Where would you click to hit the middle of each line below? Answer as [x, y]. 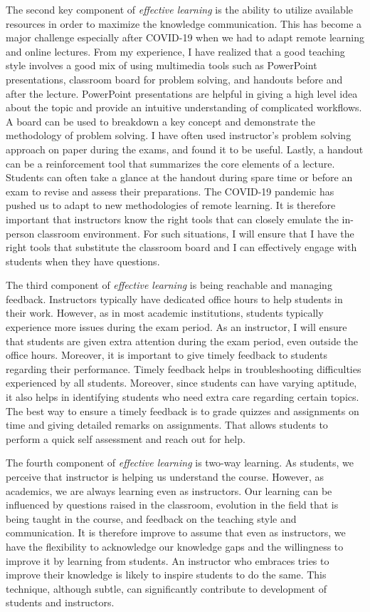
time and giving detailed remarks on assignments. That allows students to [167, 425]
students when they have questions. [83, 261]
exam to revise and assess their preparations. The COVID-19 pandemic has [170, 191]
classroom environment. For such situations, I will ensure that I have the [196, 233]
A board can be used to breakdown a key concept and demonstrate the [161, 121]
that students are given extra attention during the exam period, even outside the [182, 341]
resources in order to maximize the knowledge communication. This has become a [184, 23]
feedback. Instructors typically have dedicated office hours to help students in [174, 299]
